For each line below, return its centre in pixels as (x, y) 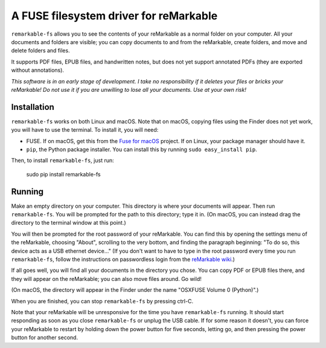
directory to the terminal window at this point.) (69, 223)
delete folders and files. (40, 51)
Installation (33, 107)
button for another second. (45, 338)
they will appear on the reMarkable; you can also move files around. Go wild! (106, 279)
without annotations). (38, 70)
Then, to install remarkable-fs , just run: (62, 161)
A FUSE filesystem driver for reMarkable (114, 16)
